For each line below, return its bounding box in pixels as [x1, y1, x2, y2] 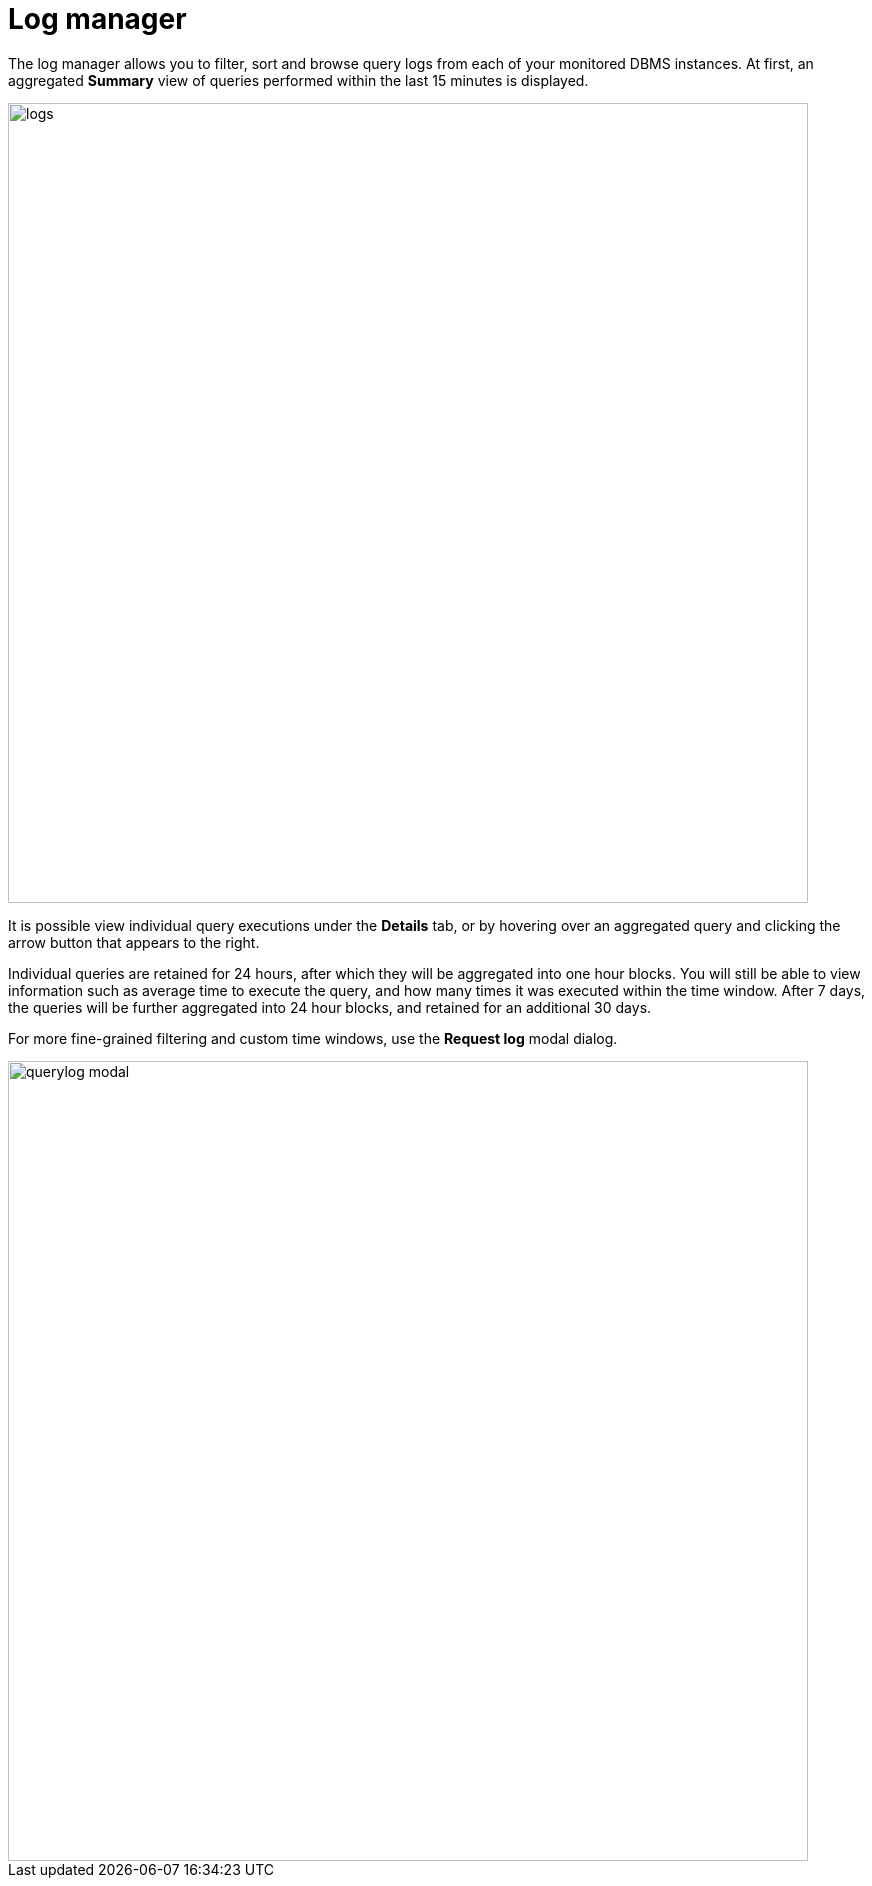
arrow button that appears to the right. [8, 933, 260, 951]
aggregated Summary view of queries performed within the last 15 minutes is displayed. [8, 71, 589, 89]
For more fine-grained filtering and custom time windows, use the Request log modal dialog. [8, 1029, 618, 1047]
